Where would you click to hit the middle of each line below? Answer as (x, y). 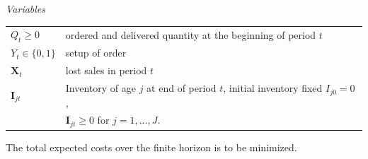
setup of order (96, 53)
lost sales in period (106, 70)
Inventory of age (101, 88)
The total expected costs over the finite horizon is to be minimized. (151, 147)
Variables (26, 8)
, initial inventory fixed (273, 88)
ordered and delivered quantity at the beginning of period (191, 34)
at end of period (182, 88)
